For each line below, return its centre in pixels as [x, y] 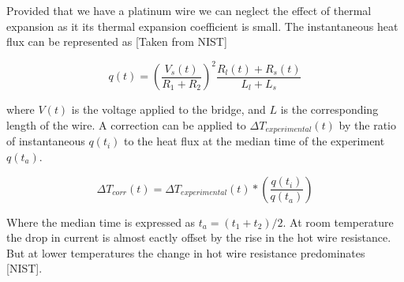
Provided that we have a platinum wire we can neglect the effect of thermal [189, 10]
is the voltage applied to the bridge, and [168, 109]
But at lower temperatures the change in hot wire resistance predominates [186, 252]
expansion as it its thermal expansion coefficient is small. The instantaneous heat [202, 26]
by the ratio [367, 124]
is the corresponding [329, 109]
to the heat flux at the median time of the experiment [254, 141]
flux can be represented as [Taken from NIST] [117, 41]
